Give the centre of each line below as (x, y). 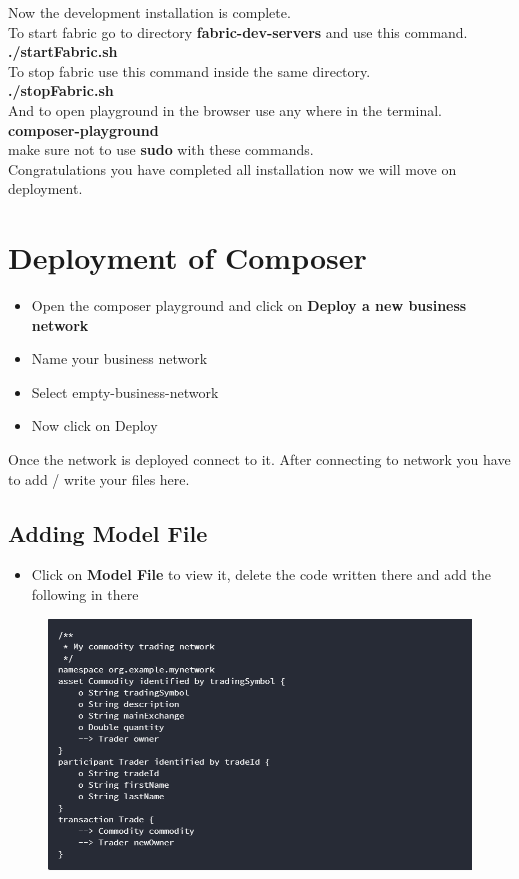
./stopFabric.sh (61, 90)
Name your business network (119, 358)
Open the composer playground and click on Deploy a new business (249, 305)
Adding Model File (108, 532)
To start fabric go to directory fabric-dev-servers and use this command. (238, 31)
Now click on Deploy (94, 425)
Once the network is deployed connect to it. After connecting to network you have (259, 459)
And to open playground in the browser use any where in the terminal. (225, 109)
